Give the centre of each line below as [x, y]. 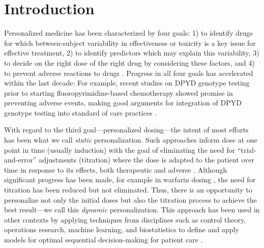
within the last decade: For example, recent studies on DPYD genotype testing [127, 83]
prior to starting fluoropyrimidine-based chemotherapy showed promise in [119, 92]
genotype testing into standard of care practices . [81, 112]
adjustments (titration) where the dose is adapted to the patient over [146, 160]
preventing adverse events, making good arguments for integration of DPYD [123, 103]
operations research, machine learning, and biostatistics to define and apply [122, 229]
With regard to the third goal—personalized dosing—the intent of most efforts [126, 130]
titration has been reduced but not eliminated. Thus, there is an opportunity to [128, 190]
